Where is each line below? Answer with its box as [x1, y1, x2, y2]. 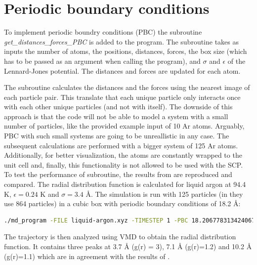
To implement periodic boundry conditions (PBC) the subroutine [4, 27, 202, 37]
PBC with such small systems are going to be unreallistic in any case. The [4, 131, 229, 141]
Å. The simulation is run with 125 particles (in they [86, 188, 243, 199]
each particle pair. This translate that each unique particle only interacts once [4, 91, 241, 102]
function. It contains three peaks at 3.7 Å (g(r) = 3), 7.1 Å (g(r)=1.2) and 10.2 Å [4, 241, 252, 251]
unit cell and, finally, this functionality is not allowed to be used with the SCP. [4, 159, 243, 170]
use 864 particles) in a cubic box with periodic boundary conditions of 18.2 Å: [4, 198, 241, 209]
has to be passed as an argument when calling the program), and [4, 55, 201, 66]
